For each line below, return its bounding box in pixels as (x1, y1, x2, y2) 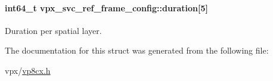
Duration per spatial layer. (5, 24, 102, 36)
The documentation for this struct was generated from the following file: (5, 44, 269, 57)
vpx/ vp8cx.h (5, 64, 51, 76)
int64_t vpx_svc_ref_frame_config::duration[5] (5, 1, 209, 14)
